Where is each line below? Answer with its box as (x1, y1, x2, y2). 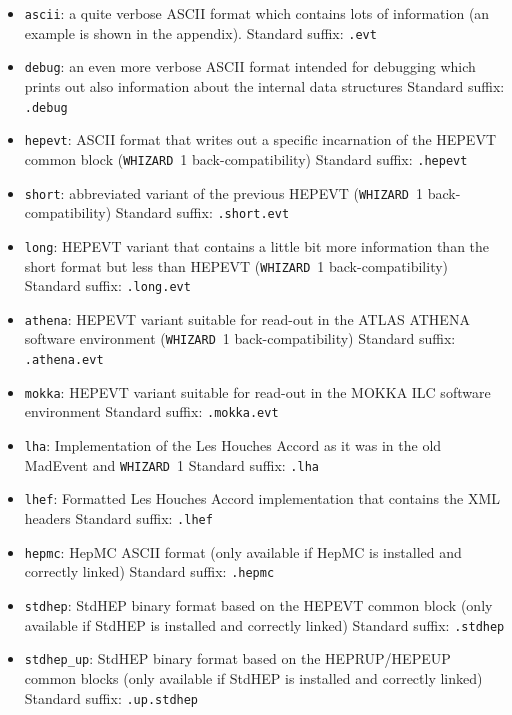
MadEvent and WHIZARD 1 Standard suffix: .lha (24, 454, 319, 475)
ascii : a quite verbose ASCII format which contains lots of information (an (24, 3, 490, 23)
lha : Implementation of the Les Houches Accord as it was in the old (24, 435, 442, 456)
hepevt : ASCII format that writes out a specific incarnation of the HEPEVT (24, 129, 497, 150)
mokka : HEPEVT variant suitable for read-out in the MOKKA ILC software (24, 381, 491, 402)
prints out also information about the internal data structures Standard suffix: (24, 75, 505, 96)
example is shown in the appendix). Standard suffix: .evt (24, 22, 377, 43)
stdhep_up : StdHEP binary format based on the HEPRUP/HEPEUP (24, 648, 451, 669)
